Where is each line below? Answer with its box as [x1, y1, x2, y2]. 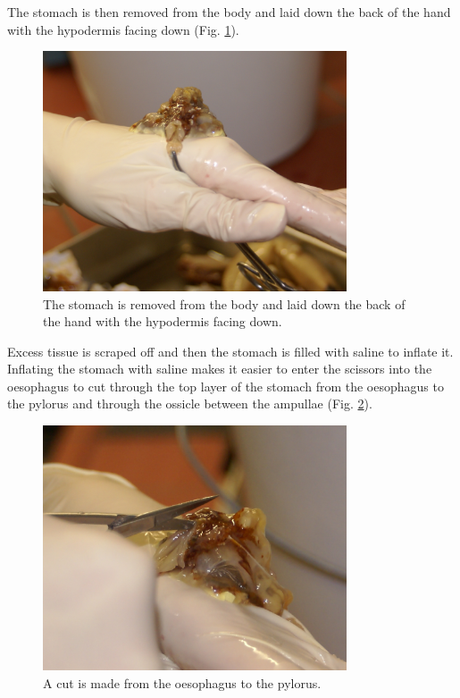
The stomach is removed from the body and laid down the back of [43, 294, 406, 313]
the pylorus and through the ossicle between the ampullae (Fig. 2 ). [7, 394, 372, 413]
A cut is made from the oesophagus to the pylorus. [43, 673, 322, 692]
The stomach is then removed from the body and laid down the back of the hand [7, 3, 451, 21]
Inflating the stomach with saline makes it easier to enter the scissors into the [7, 359, 432, 378]
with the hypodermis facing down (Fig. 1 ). [7, 20, 239, 38]
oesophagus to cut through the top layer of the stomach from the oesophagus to [7, 376, 444, 395]
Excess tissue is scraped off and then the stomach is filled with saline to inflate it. [7, 341, 454, 360]
